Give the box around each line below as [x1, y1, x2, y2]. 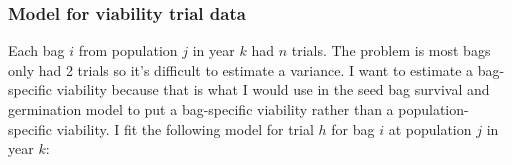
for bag [331, 118, 375, 139]
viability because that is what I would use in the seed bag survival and [56, 79, 490, 100]
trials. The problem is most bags [291, 40, 491, 61]
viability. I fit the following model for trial [56, 118, 314, 139]
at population [388, 118, 472, 139]
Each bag [8, 40, 65, 61]
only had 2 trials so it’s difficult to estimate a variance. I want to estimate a [8, 59, 474, 80]
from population [78, 40, 178, 61]
